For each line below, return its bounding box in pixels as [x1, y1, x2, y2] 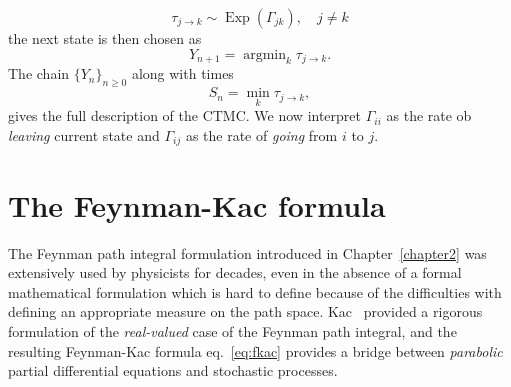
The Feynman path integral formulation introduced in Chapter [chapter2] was [8, 242, 487, 263]
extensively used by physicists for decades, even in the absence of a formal [8, 262, 462, 283]
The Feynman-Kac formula [8, 184, 386, 225]
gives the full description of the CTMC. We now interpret [8, 105, 361, 126]
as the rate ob [386, 105, 472, 126]
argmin [243, 47, 287, 62]
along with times [131, 63, 234, 84]
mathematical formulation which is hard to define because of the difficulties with [8, 281, 502, 302]
